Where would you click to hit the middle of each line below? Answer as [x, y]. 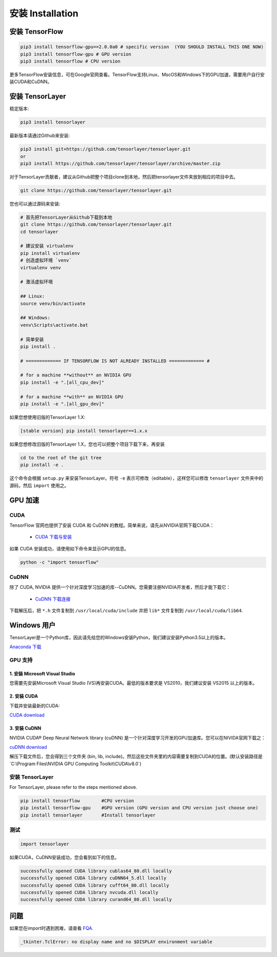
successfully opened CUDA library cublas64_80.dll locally [96, 871]
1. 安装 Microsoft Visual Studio [42, 674]
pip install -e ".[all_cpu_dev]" [62, 382]
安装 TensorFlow [36, 32]
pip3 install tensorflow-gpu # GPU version [76, 54]
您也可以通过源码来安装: [35, 204]
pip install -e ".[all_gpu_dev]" [62, 404]
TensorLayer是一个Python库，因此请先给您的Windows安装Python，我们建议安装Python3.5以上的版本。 [119, 637]
